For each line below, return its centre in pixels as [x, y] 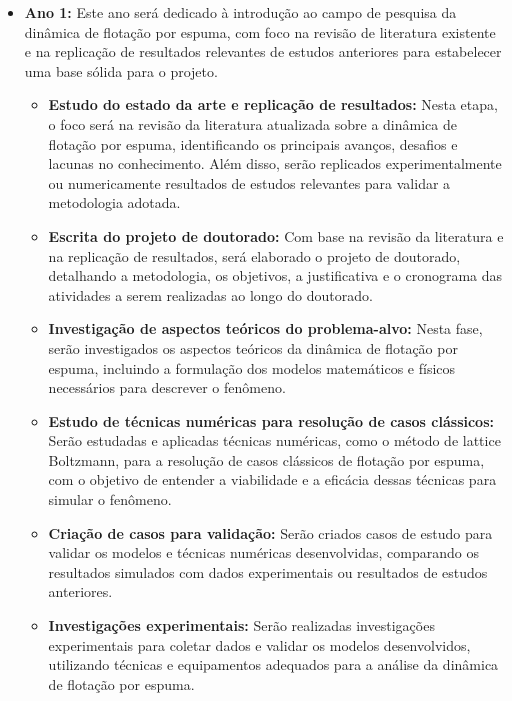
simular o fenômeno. [110, 499]
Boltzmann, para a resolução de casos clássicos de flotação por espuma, [266, 459]
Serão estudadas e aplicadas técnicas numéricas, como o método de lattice [274, 440]
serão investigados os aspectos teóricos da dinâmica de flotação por [253, 347]
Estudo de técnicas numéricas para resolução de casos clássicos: [271, 420]
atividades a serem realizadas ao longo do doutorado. [210, 294]
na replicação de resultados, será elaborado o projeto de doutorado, [254, 255]
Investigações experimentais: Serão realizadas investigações [241, 625]
